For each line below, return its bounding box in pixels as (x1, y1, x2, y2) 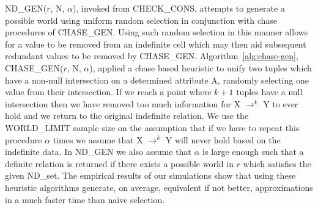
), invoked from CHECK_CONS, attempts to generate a (73, 2, 285, 14)
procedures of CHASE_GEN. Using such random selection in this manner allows (5, 26, 308, 38)
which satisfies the (243, 157, 311, 170)
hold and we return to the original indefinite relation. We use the (5, 109, 249, 122)
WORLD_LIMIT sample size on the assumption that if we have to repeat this (5, 121, 300, 134)
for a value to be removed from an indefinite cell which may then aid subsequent (5, 37, 306, 50)
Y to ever (263, 97, 298, 110)
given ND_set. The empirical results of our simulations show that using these (5, 169, 296, 182)
